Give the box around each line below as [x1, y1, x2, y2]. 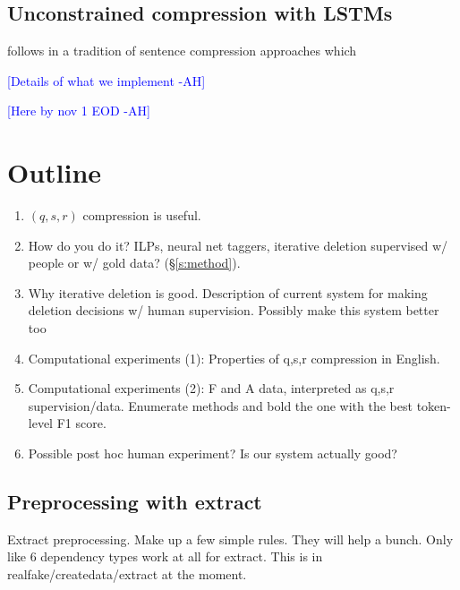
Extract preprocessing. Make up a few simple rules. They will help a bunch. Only [7, 529, 454, 548]
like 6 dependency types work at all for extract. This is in [7, 547, 323, 566]
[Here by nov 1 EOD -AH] [7, 101, 150, 120]
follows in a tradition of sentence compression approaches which [7, 41, 357, 60]
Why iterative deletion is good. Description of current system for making [28, 283, 428, 302]
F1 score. [56, 414, 106, 432]
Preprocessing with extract [7, 488, 262, 516]
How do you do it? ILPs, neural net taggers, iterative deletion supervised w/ [28, 235, 448, 254]
